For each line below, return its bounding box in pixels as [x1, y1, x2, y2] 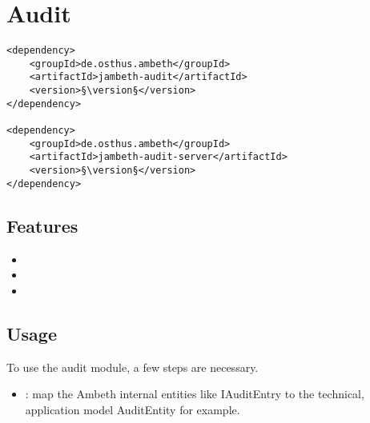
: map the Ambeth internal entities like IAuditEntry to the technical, [25, 385, 364, 402]
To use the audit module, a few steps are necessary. [6, 358, 259, 375]
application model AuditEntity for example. [25, 401, 240, 417]
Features [6, 213, 78, 237]
